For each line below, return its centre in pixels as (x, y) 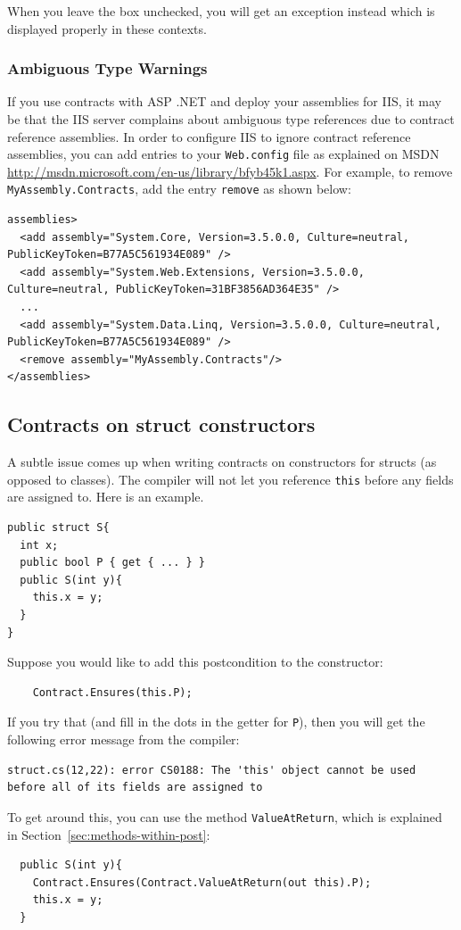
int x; (39, 545)
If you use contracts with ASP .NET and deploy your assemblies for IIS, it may (224, 101)
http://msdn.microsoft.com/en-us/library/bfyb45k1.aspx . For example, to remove (230, 171)
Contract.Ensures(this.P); (112, 692)
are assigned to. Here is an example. (106, 497)
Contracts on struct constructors (161, 424)
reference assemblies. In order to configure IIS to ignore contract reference (209, 136)
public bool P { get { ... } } (112, 563)
